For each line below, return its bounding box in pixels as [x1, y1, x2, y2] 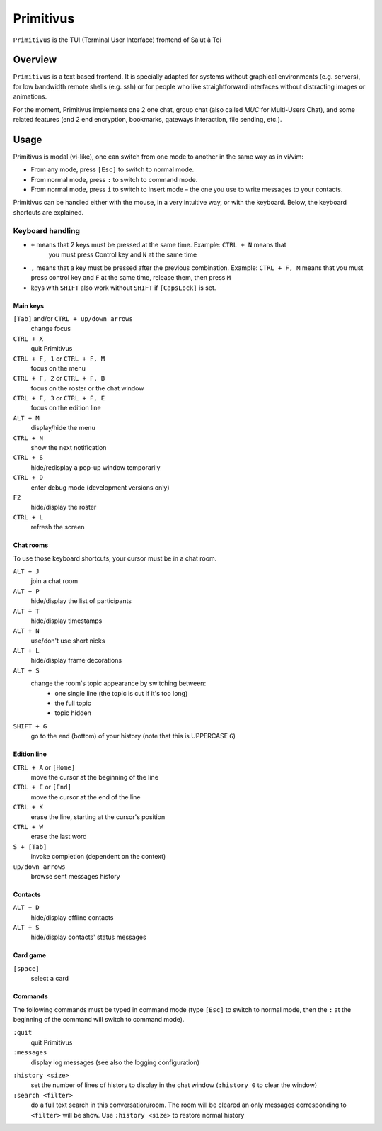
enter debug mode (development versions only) [30, 483, 170, 492]
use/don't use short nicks [30, 636, 105, 645]
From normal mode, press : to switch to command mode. [30, 175, 198, 184]
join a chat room [30, 577, 78, 585]
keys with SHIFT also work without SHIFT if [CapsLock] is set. [30, 283, 216, 292]
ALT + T [13, 607, 40, 615]
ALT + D [13, 904, 40, 912]
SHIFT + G [13, 722, 47, 730]
